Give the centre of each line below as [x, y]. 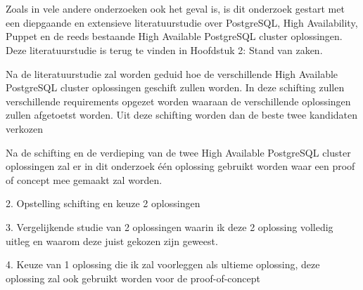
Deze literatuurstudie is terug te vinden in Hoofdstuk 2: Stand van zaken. [164, 50]
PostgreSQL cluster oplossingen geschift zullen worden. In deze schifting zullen [175, 87]
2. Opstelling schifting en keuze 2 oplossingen [103, 203]
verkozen [24, 128]
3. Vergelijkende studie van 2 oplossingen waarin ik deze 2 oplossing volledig [170, 226]
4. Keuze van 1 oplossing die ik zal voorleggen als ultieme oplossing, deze [163, 264]
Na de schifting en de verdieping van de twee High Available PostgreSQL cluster [178, 152]
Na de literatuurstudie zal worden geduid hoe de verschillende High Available [172, 73]
